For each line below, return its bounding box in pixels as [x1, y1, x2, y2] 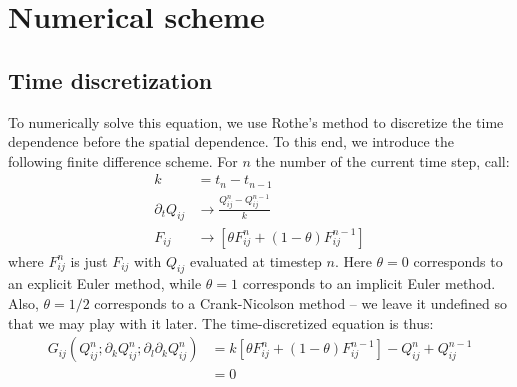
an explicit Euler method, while [8, 273, 202, 294]
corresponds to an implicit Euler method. [242, 273, 496, 294]
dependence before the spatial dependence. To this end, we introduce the [8, 131, 454, 152]
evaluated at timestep [189, 250, 322, 271]
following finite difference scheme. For [8, 150, 238, 171]
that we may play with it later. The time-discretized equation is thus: [8, 312, 434, 333]
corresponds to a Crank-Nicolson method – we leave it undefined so [94, 292, 507, 313]
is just [70, 250, 108, 271]
